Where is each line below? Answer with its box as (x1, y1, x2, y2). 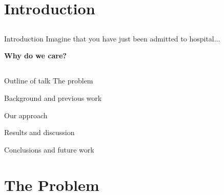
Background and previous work (4, 92, 102, 103)
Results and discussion (4, 127, 75, 138)
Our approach (4, 110, 48, 120)
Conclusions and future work (4, 144, 94, 155)
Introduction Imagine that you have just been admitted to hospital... (4, 33, 220, 44)
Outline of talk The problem (4, 75, 93, 86)
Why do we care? (4, 50, 67, 61)
